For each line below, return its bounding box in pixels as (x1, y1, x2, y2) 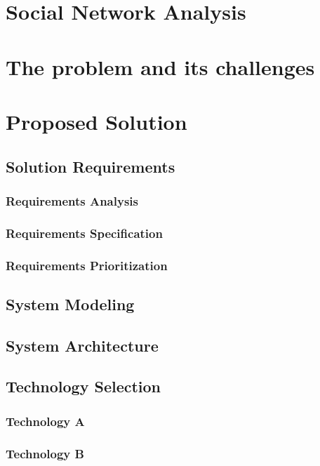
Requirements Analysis (6, 192, 138, 209)
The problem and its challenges (6, 52, 315, 81)
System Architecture (6, 334, 159, 356)
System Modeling (6, 293, 135, 314)
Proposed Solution (6, 107, 187, 135)
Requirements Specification (6, 224, 163, 241)
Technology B (6, 444, 84, 462)
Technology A (6, 412, 85, 430)
